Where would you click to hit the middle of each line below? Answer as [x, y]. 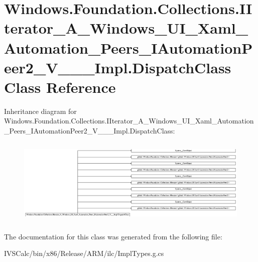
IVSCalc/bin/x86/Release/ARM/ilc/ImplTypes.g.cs [84, 253]
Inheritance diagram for [40, 111]
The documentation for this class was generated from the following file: [113, 236]
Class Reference [60, 87]
